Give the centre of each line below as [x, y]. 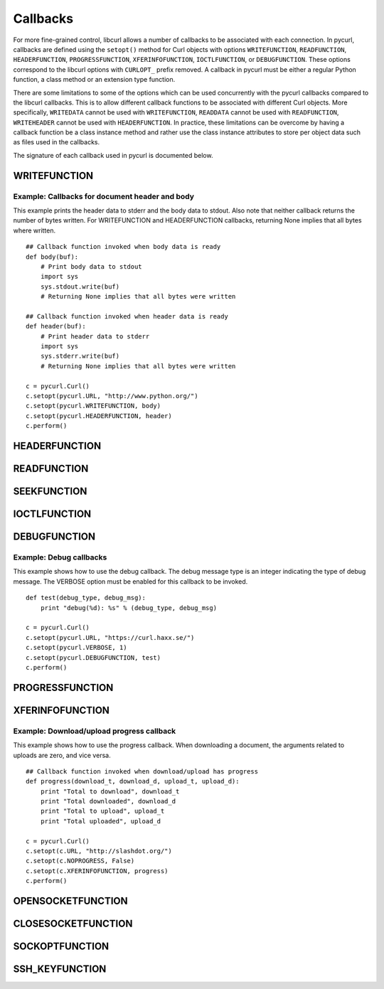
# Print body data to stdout [91, 266]
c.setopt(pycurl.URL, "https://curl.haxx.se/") [110, 637]
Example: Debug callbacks [60, 557]
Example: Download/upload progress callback [95, 731]
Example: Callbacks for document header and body [104, 196]
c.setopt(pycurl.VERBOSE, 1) [76, 648]
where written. [34, 230]
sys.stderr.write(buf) [80, 356]
